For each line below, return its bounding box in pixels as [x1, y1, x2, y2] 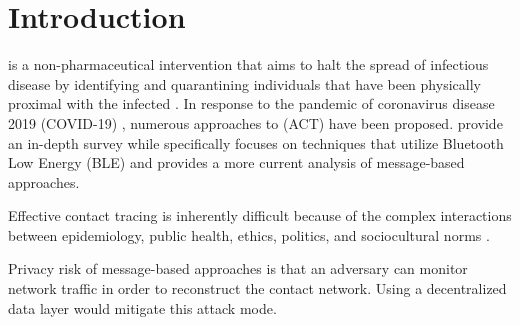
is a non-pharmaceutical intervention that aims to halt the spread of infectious [8, 54, 489, 75]
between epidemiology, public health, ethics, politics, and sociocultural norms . [8, 224, 490, 245]
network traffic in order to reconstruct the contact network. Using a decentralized [8, 278, 507, 299]
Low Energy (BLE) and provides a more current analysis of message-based [8, 152, 465, 173]
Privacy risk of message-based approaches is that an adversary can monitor [8, 258, 468, 279]
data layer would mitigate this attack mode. [8, 297, 277, 318]
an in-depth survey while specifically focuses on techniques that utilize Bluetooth [8, 132, 504, 153]
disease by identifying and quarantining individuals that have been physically [8, 73, 481, 94]
